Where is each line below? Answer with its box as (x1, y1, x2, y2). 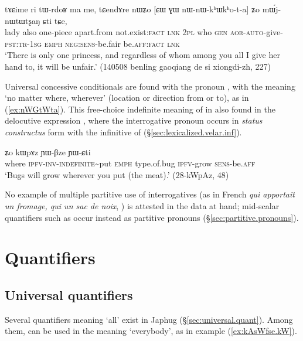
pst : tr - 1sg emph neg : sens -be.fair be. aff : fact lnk (5, 37, 180, 49)
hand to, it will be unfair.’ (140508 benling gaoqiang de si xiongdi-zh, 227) (5, 60, 271, 72)
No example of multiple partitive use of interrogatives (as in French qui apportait (5, 188, 295, 200)
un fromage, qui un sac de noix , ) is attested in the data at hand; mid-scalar (5, 199, 280, 212)
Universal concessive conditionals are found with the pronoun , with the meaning (5, 80, 295, 92)
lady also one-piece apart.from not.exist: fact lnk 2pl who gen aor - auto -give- (5, 26, 283, 38)
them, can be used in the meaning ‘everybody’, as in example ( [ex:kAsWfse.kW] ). (5, 325, 297, 337)
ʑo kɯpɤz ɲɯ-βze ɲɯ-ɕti (5, 145, 91, 158)
